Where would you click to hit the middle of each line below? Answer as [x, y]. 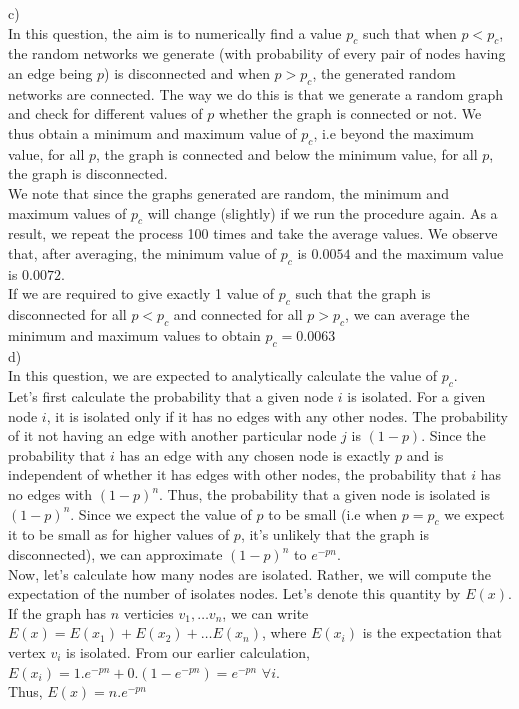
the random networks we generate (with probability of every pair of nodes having [257, 53]
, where [284, 632]
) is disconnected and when [187, 72]
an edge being [50, 72]
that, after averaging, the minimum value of [142, 252]
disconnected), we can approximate [115, 554]
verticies [148, 612]
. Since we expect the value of [161, 513]
